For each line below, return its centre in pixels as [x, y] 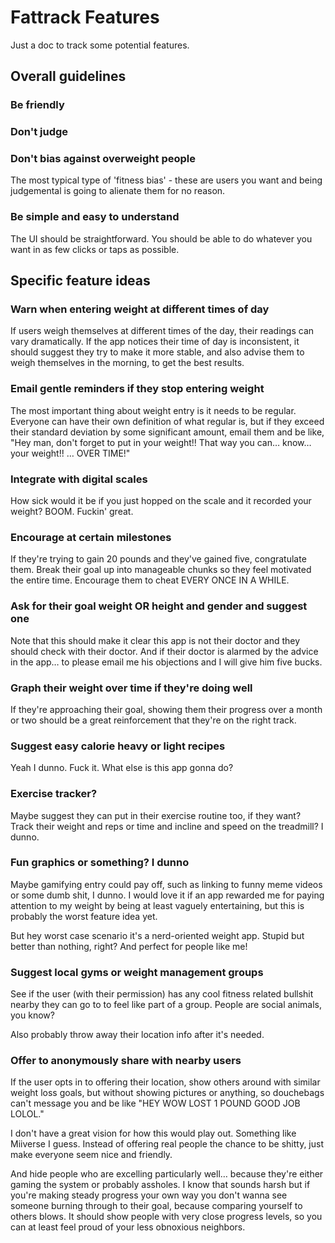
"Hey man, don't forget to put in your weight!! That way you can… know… [161, 442]
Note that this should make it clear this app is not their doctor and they [155, 640]
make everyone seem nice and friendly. [91, 1155]
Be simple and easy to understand [95, 217]
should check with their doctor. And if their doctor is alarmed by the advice [164, 651]
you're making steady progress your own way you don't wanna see [149, 1195]
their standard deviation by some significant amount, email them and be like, [167, 432]
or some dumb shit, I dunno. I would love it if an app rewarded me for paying [167, 895]
